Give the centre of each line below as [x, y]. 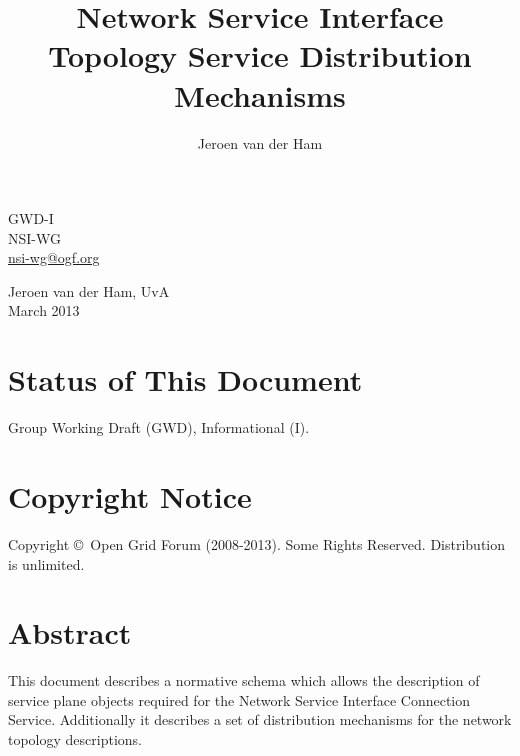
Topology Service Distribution [260, 55]
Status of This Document [185, 379]
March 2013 [44, 310]
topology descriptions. [75, 739]
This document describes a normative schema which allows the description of [244, 680]
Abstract [70, 632]
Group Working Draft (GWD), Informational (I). [159, 427]
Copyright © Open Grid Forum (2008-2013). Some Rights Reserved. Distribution [257, 543]
